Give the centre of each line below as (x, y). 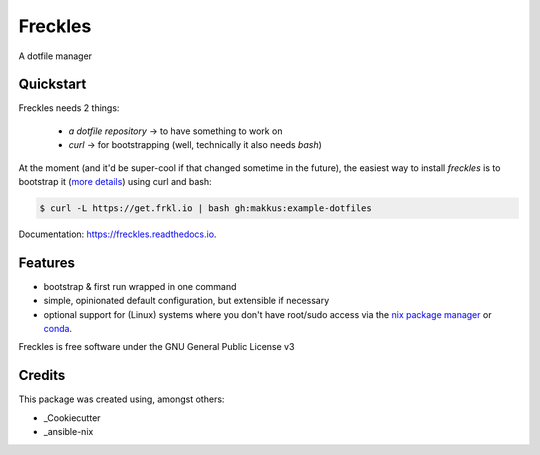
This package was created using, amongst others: (121, 399)
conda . (58, 329)
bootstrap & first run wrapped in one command (140, 286)
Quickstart (52, 84)
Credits (42, 375)
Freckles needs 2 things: (69, 108)
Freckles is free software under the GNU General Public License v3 (156, 347)
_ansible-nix (68, 432)
